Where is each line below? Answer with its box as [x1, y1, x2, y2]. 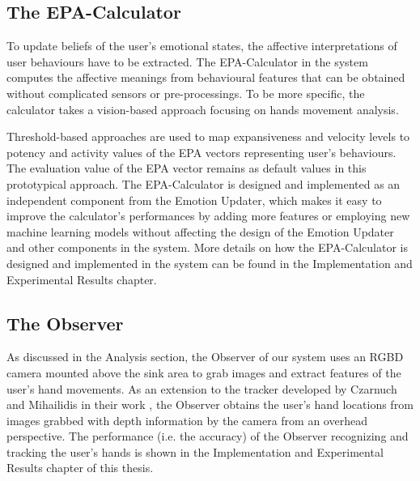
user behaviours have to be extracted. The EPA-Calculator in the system [6, 53, 368, 70]
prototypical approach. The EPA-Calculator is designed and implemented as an [6, 175, 401, 192]
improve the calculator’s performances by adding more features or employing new [6, 207, 410, 224]
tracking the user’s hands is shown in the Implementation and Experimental [6, 443, 384, 460]
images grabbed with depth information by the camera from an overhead [6, 411, 367, 428]
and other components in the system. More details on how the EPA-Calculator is [6, 239, 408, 256]
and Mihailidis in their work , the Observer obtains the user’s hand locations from [6, 396, 414, 413]
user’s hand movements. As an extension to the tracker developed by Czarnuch [6, 380, 397, 397]
